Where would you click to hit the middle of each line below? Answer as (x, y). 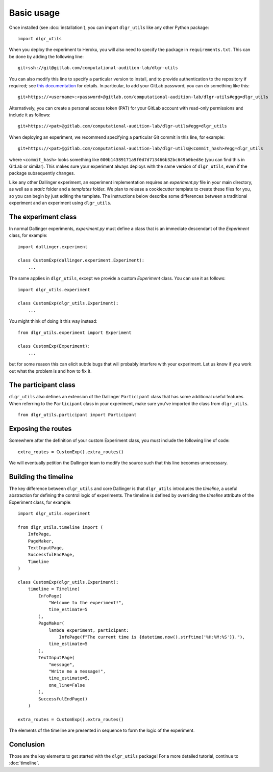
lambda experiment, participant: (89, 630)
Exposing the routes (40, 429)
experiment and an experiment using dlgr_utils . (60, 203)
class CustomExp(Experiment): (54, 346)
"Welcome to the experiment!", (86, 603)
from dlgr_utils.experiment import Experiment (75, 333)
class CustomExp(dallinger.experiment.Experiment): (81, 260)
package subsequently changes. (42, 173)
